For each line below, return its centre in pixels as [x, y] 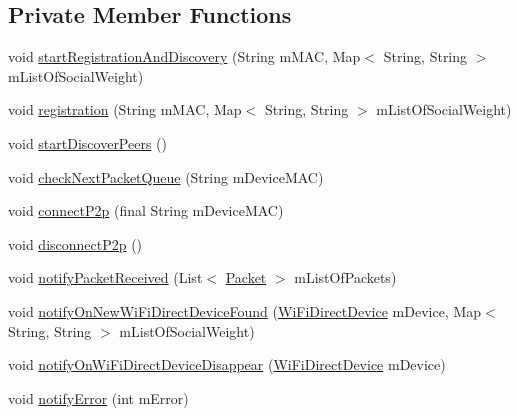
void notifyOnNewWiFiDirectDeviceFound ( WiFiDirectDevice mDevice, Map [245, 310]
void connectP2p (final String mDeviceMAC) [146, 210]
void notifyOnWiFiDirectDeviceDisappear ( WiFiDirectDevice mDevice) [227, 364]
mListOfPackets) [345, 277]
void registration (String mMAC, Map [125, 109]
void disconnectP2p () [75, 243]
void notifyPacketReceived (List [105, 277]
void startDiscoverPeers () [88, 142]
